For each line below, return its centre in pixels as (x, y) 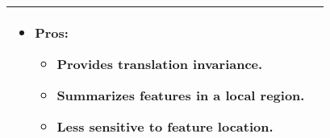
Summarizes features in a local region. (181, 95)
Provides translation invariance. (160, 64)
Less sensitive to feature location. (165, 126)
